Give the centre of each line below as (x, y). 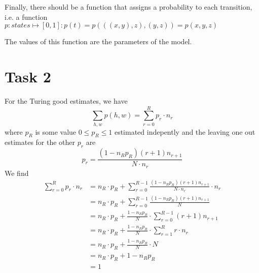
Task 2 (28, 76)
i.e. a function (26, 17)
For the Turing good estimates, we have (66, 100)
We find (17, 173)
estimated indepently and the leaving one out (185, 131)
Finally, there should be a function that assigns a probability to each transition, (128, 7)
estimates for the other (40, 142)
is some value (56, 131)
